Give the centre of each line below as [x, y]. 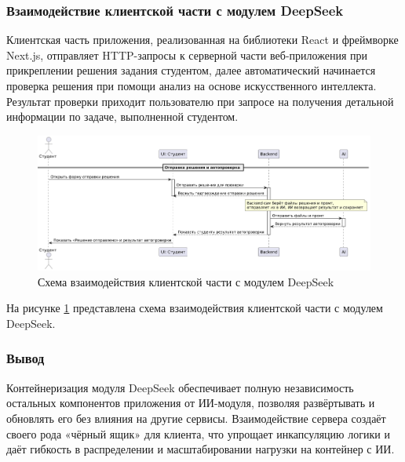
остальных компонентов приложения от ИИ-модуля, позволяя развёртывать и [191, 403]
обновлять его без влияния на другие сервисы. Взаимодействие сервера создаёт [196, 418]
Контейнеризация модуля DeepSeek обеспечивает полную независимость [180, 387]
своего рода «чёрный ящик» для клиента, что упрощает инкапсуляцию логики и [198, 433]
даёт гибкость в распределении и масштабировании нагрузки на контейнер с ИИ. [201, 449]
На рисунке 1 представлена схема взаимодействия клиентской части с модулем [195, 308]
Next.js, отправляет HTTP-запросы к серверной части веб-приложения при [187, 55]
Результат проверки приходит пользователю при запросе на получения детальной [200, 101]
